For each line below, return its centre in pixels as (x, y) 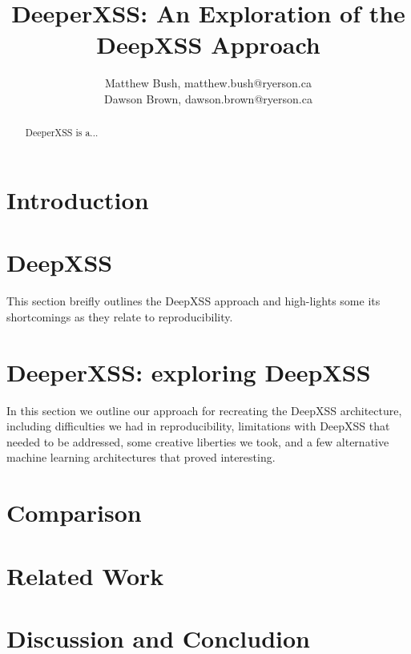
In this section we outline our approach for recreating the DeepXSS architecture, (204, 410)
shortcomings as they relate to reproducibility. (120, 316)
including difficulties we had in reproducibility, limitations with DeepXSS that (198, 426)
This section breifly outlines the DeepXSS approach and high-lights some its (193, 301)
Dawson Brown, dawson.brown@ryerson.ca (208, 98)
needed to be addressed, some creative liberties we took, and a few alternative (198, 441)
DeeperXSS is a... (62, 133)
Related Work (85, 575)
